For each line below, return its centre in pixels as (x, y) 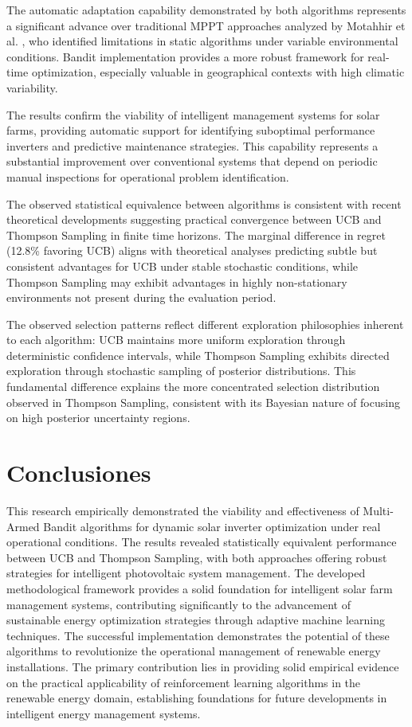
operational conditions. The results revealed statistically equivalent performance (202, 542)
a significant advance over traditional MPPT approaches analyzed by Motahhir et (206, 25)
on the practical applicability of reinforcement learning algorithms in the (184, 682)
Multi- (378, 510)
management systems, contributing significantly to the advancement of (179, 604)
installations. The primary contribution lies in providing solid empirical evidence (203, 666)
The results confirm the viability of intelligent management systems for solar (193, 114)
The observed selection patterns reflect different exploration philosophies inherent (205, 324)
